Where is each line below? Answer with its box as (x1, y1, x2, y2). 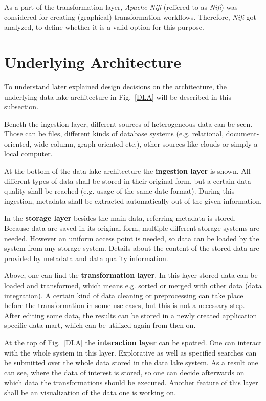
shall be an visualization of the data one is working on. (4, 387, 176, 397)
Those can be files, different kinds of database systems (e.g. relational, (4, 128, 224, 139)
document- (226, 128, 259, 139)
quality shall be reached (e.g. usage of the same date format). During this (4, 185, 235, 196)
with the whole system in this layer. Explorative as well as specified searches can (4, 347, 257, 358)
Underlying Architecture (4, 51, 182, 72)
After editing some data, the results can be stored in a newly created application (4, 310, 257, 320)
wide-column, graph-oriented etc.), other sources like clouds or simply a (33, 138, 258, 149)
